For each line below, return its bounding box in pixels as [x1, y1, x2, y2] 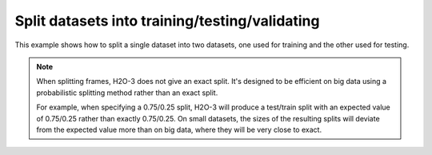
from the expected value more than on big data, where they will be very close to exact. [36, 125, 322, 134]
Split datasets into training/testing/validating [14, 12, 320, 30]
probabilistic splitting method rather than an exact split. [36, 88, 218, 97]
